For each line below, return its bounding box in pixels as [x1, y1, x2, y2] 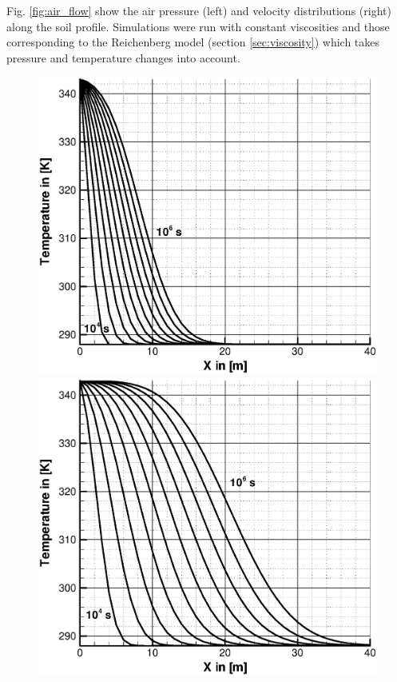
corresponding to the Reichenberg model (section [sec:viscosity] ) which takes [6, 34, 380, 50]
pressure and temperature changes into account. [6, 49, 240, 66]
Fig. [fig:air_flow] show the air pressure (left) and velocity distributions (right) [6, 2, 391, 18]
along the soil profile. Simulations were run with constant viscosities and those [6, 18, 390, 34]
